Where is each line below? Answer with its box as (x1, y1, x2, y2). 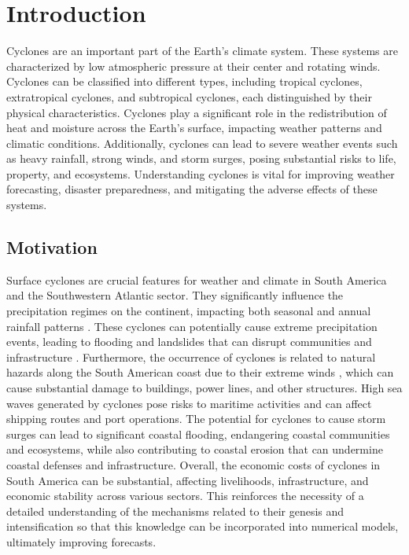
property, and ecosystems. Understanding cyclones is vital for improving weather (6, 165, 395, 182)
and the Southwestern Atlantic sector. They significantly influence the (6, 287, 344, 303)
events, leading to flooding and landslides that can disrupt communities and (6, 333, 372, 350)
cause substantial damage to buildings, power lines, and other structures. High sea (6, 380, 403, 396)
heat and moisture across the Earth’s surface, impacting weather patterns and (6, 119, 382, 136)
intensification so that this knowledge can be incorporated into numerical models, (6, 518, 399, 535)
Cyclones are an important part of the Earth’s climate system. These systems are (6, 42, 398, 59)
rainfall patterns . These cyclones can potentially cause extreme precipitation (6, 318, 378, 334)
